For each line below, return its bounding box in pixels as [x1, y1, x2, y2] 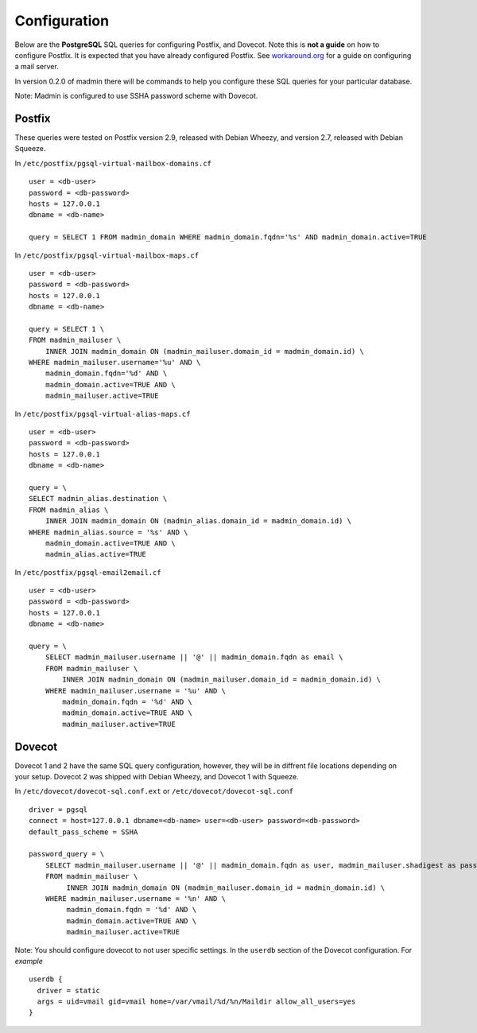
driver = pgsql [29, 805, 88, 814]
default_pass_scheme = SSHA [29, 827, 138, 837]
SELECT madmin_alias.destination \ [29, 494, 168, 503]
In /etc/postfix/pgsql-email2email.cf [14, 567, 162, 577]
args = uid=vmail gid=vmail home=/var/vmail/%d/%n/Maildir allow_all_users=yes [37, 997, 356, 1006]
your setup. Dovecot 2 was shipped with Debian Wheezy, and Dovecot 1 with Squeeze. [14, 772, 299, 782]
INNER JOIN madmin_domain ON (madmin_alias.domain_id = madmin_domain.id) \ [45, 517, 352, 526]
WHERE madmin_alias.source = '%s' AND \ [29, 527, 188, 537]
